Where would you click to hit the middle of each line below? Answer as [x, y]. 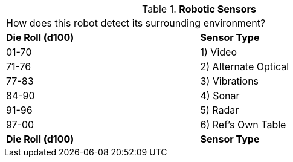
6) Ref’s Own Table [243, 125]
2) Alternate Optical [245, 66]
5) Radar [220, 110]
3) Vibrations [230, 81]
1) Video [218, 52]
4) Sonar [220, 96]
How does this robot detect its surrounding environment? [136, 23]
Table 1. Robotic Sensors [199, 9]
